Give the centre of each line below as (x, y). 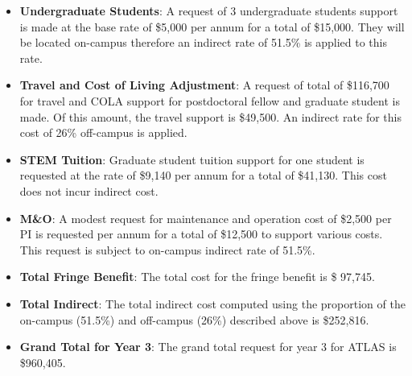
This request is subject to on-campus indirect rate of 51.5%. (167, 249)
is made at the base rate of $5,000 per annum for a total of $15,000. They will (212, 26)
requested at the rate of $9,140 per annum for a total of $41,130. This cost (203, 175)
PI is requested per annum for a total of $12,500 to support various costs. (201, 234)
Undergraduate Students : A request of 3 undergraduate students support (209, 10)
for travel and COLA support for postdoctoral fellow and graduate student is (210, 100)
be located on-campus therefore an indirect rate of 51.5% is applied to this (203, 42)
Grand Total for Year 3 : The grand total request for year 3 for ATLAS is (208, 347)
